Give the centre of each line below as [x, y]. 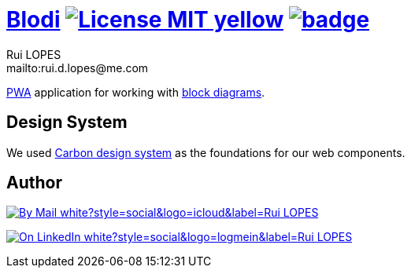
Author [34, 183]
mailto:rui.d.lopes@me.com [78, 68]
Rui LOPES [34, 54]
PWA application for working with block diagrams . [136, 92]
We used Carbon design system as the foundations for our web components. [206, 152]
